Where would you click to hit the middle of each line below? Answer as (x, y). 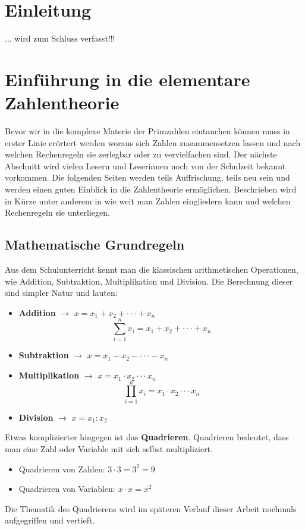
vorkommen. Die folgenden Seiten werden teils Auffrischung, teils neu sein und (147, 177)
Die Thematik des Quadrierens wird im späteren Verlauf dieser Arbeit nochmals (151, 508)
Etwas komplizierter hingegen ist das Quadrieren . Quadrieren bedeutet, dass (147, 437)
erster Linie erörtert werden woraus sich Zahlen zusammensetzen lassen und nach (153, 142)
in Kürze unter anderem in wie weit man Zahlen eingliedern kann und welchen (148, 201)
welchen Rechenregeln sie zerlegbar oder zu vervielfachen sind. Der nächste (141, 154)
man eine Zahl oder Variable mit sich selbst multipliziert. (109, 448)
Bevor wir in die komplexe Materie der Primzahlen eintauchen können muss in (147, 131)
